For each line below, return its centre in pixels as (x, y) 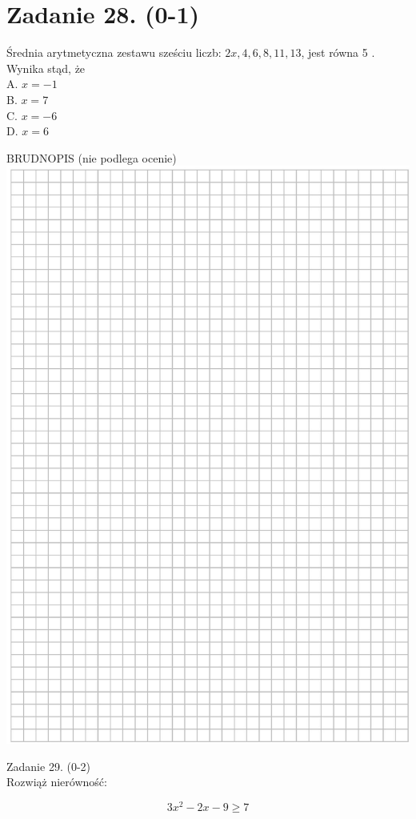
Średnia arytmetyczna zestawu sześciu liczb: (114, 52)
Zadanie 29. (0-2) (48, 766)
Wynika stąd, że (46, 68)
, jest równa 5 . (338, 52)
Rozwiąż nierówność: (57, 782)
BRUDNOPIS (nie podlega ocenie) (92, 157)
